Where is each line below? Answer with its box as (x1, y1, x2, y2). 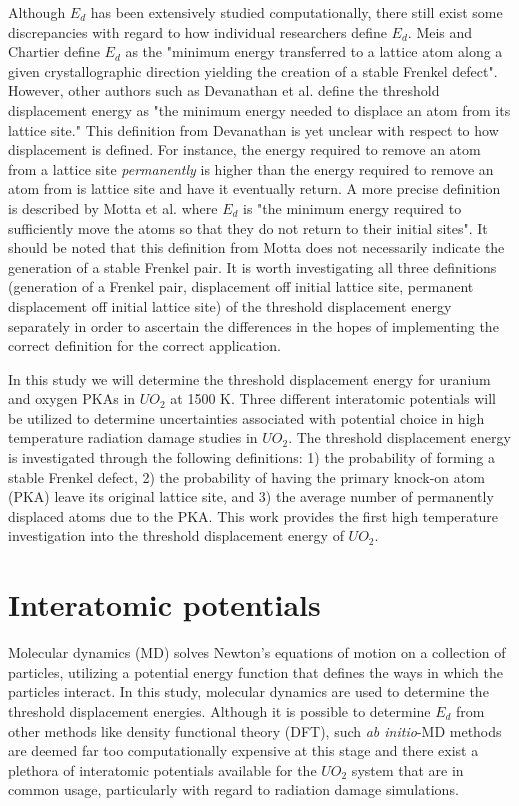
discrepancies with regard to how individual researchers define (8, 21, 387, 42)
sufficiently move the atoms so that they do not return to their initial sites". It (8, 217, 488, 238)
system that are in (351, 759, 464, 780)
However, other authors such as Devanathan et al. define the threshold (8, 80, 440, 101)
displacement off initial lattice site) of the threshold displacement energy (8, 295, 452, 316)
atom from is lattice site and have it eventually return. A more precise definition (8, 178, 501, 199)
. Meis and (407, 21, 473, 42)
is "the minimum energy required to (243, 197, 462, 218)
